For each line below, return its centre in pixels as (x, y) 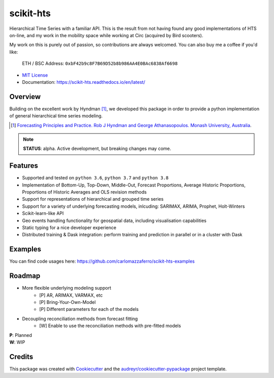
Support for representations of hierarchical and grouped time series (93, 199)
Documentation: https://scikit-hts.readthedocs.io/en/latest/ (84, 82)
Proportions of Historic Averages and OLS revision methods (84, 192)
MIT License (35, 75)
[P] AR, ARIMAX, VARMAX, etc (71, 295)
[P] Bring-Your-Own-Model (67, 302)
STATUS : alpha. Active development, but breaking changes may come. (97, 149)
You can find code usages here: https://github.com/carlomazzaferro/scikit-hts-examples (102, 261)
